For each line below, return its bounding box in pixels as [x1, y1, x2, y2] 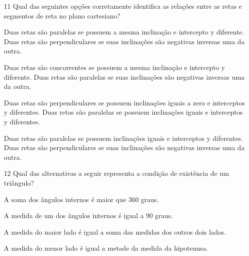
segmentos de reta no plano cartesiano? [4, 10, 120, 20]
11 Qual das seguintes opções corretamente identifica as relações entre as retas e [4, 1, 242, 11]
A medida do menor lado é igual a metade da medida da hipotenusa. [4, 243, 208, 253]
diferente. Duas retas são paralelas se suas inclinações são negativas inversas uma [4, 71, 245, 82]
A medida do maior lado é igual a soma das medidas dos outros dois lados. [4, 226, 226, 237]
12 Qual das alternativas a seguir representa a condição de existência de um [4, 168, 229, 178]
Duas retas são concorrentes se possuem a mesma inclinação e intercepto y [4, 62, 225, 72]
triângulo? [4, 177, 34, 188]
